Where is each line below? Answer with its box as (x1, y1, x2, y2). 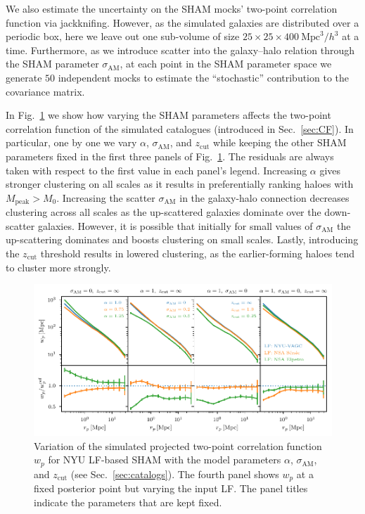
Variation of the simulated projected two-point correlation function (34, 438, 322, 453)
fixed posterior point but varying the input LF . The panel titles (34, 481, 308, 496)
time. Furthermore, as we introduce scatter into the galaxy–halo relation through (6, 42, 355, 57)
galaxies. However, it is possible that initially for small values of (37, 218, 313, 233)
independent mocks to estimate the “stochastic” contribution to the (58, 70, 350, 84)
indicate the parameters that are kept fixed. (34, 494, 222, 509)
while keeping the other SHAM (213, 135, 347, 150)
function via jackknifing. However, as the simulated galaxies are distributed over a (6, 15, 359, 30)
